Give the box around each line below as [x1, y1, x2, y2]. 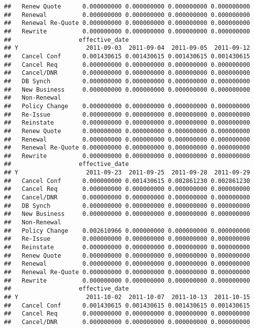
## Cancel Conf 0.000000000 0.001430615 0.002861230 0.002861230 [4, 177, 250, 184]
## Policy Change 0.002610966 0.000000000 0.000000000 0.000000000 [4, 227, 250, 234]
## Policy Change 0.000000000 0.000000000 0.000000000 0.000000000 [4, 102, 250, 110]
